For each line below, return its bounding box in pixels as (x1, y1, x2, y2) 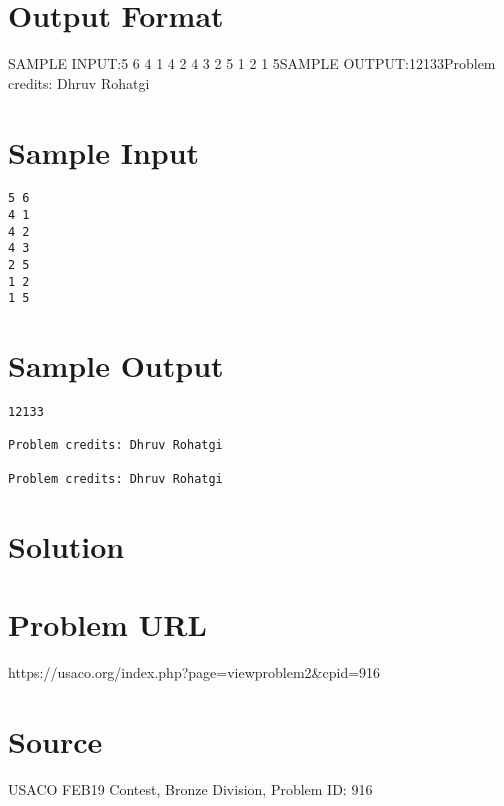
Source (8, 720, 103, 761)
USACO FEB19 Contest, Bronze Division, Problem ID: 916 (8, 778, 373, 799)
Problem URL (8, 604, 207, 644)
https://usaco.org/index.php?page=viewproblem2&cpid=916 (8, 661, 381, 682)
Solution (8, 525, 125, 566)
